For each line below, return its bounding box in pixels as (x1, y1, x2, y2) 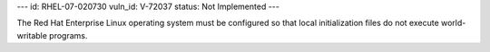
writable (16, 30, 47, 40)
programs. (48, 30, 88, 40)
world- (440, 18, 466, 29)
